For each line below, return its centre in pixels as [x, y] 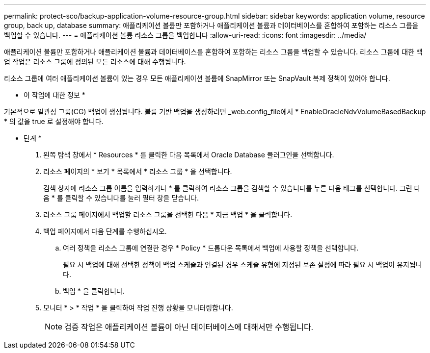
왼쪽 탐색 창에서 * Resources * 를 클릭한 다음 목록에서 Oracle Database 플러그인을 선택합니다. [189, 155]
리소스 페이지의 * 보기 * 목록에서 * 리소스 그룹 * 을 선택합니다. [138, 171]
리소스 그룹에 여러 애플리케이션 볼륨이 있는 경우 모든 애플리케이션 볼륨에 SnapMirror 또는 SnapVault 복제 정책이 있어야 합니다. [197, 78]
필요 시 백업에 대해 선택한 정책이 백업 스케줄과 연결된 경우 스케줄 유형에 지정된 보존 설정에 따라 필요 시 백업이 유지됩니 [242, 265]
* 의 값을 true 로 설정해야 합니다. [54, 121]
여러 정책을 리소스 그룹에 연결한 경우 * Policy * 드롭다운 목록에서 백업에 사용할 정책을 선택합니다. [211, 248]
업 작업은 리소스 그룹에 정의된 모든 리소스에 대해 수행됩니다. [95, 62]
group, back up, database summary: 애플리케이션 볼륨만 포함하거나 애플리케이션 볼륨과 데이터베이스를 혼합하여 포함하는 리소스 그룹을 [211, 25]
